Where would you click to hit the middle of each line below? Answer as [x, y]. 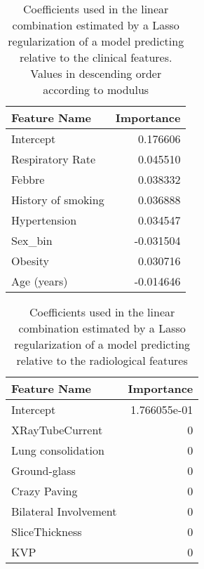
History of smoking [58, 200]
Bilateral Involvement [64, 511]
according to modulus [96, 89]
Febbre [28, 179]
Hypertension [44, 220]
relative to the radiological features [102, 360]
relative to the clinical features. [96, 57]
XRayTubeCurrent [57, 430]
